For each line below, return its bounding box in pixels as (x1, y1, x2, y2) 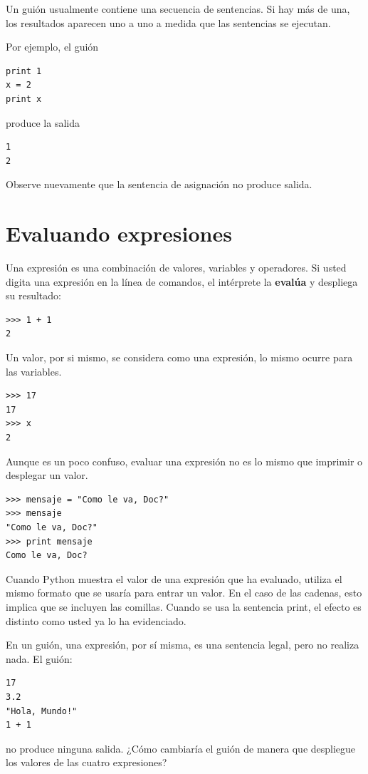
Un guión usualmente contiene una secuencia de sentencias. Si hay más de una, (6, 1, 350, 16)
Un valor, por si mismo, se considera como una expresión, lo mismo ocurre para (6, 350, 353, 365)
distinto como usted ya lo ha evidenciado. (6, 613, 186, 628)
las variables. (6, 363, 62, 378)
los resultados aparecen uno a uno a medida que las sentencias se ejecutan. (6, 15, 331, 30)
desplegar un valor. (6, 468, 88, 483)
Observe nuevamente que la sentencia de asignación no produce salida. (6, 177, 312, 192)
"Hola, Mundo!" (6, 706, 78, 716)
